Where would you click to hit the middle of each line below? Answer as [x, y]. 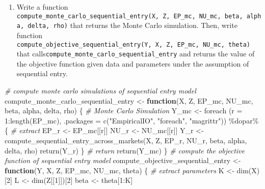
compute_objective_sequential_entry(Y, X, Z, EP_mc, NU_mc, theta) [133, 44]
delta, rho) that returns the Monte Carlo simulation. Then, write [132, 25]
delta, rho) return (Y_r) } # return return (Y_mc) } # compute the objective [125, 150]
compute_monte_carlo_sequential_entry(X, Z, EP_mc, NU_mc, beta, [130, 16]
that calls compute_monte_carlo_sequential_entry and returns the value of [136, 54]
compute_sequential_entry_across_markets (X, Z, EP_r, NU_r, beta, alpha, [126, 140]
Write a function [42, 7]
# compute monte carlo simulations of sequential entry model [100, 90]
